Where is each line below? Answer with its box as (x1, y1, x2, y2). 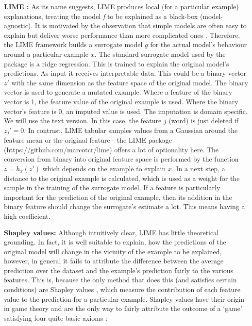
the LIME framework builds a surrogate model (4, 39, 143, 49)
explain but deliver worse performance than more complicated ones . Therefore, (4, 30, 240, 40)
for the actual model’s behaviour (150, 39, 247, 49)
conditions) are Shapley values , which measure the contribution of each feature (4, 284, 240, 294)
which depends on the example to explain (42, 163, 166, 173)
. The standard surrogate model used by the (94, 49, 226, 59)
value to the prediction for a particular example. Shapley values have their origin (4, 293, 245, 304)
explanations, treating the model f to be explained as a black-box (4, 11, 198, 21)
